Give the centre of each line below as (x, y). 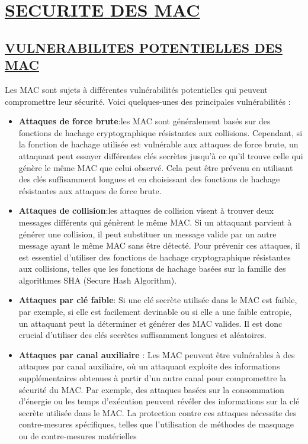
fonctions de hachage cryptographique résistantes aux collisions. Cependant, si (161, 132)
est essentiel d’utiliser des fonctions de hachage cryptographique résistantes (155, 257)
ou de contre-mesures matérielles (78, 436)
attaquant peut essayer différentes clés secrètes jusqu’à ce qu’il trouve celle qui (161, 155)
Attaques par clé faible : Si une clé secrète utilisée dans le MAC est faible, (158, 300)
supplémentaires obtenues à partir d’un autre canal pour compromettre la (153, 378)
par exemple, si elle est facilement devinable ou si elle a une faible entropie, (155, 312)
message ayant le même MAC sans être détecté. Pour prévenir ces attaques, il (159, 245)
